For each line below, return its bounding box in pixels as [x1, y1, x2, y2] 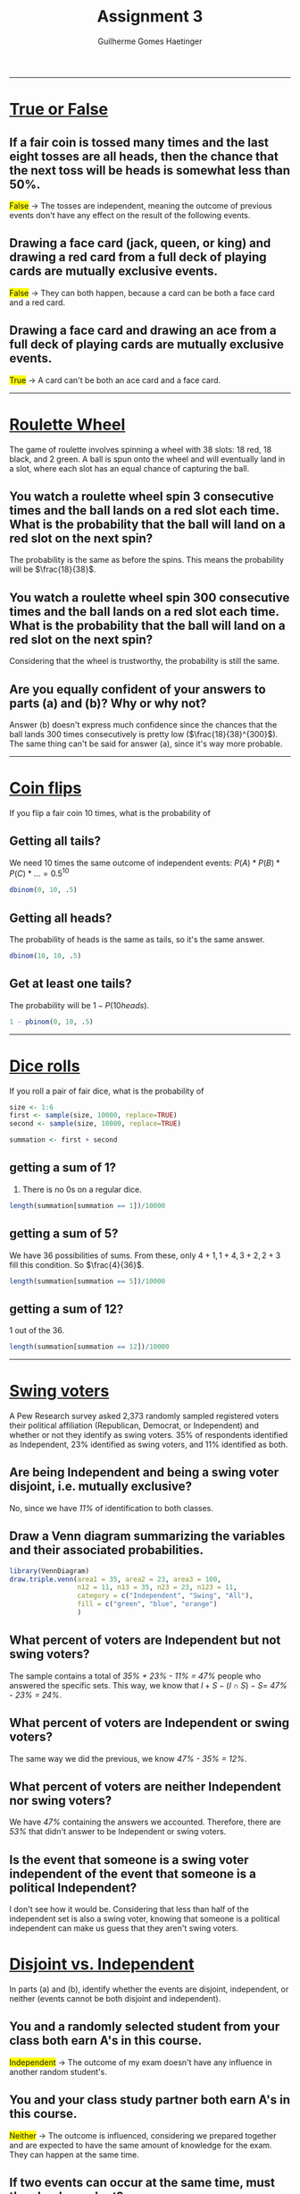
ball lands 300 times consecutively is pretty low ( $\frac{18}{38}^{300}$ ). [9, 728, 279, 739]
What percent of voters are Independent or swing [9, 1715, 290, 1731]
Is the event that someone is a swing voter [9, 1852, 249, 1867]
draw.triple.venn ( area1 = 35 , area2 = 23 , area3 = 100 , [9, 1575, 221, 1584]
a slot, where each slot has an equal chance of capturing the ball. [9, 463, 250, 473]
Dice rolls [9, 1056, 80, 1076]
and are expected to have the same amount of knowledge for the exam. [9, 2139, 272, 2150]
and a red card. [9, 297, 65, 308]
